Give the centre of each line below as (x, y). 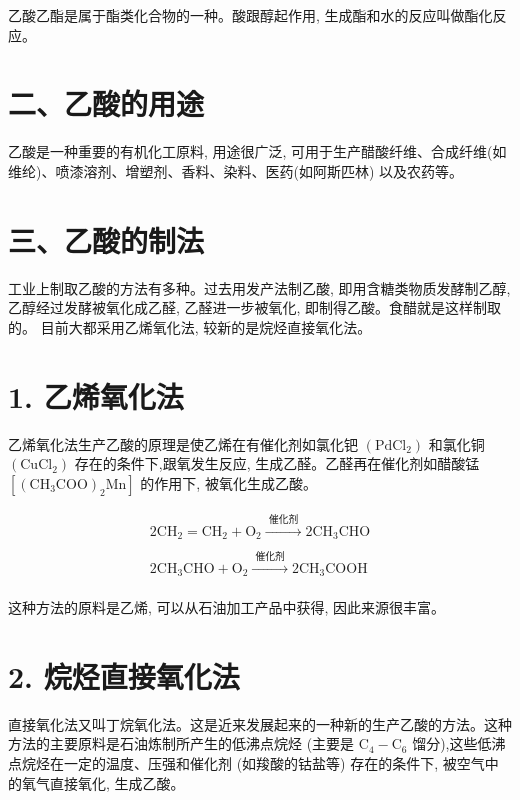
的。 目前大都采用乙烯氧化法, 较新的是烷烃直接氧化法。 (190, 326)
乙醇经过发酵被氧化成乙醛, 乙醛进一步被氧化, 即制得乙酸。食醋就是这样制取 (255, 307)
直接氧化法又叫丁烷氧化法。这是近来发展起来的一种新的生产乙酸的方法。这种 (260, 723)
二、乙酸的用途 (106, 103)
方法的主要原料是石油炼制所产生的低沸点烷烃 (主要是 (181, 743)
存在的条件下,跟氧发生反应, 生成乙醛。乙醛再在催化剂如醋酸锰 (277, 463)
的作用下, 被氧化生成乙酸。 (228, 482)
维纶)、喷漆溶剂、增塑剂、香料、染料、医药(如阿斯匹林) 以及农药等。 (235, 170)
